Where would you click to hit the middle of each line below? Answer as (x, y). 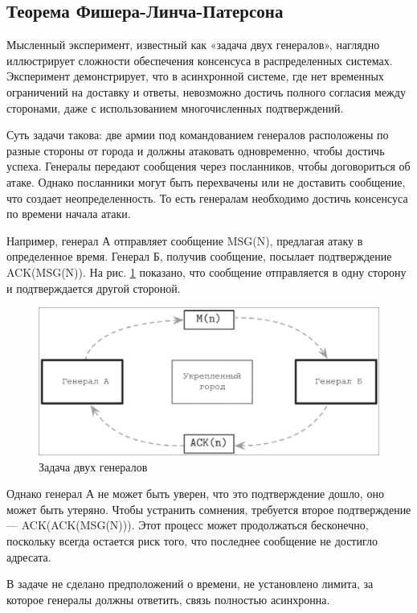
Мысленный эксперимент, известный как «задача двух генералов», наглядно (193, 45)
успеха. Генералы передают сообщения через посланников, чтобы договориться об (208, 166)
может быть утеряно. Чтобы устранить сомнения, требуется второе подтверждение (209, 509)
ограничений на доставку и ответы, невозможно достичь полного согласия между (206, 91)
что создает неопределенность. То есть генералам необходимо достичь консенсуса (207, 197)
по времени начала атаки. (69, 214)
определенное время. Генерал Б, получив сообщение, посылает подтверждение (199, 256)
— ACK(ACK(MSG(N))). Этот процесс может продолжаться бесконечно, (188, 525)
